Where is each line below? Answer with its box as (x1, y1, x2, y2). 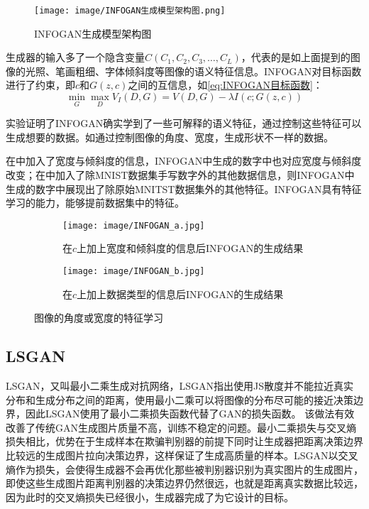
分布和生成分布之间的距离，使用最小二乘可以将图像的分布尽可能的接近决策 (6, 392, 353, 407)
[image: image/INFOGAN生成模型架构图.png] (34, 6, 226, 16)
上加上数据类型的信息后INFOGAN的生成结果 (77, 286, 284, 301)
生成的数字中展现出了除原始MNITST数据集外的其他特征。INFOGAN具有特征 (6, 181, 362, 196)
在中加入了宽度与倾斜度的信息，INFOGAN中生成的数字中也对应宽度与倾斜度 (6, 153, 362, 168)
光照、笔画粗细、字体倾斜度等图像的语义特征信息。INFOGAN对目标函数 (25, 63, 362, 78)
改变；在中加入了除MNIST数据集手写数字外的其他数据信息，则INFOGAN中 (6, 168, 355, 182)
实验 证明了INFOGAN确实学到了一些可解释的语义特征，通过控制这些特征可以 (6, 116, 362, 131)
